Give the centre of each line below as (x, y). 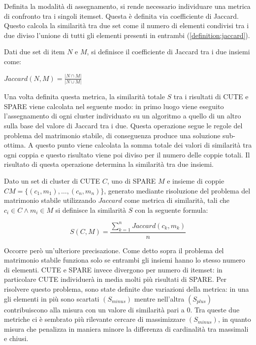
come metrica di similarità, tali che (177, 200)
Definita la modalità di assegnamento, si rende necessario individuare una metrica (127, 6)
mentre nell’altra (159, 298)
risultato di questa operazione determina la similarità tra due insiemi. (109, 164)
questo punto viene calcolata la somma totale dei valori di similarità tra (144, 145)
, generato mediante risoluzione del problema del (177, 190)
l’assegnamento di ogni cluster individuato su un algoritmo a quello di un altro (123, 116)
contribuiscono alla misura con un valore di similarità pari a (94, 309)
